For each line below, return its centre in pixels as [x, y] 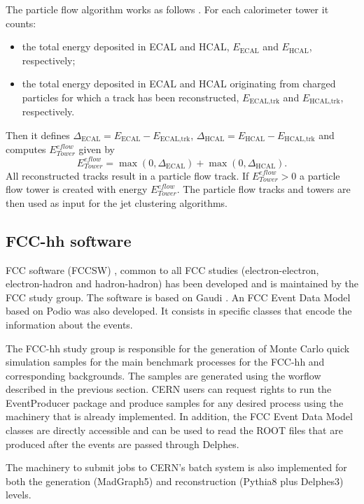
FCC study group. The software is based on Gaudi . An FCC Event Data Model [178, 297]
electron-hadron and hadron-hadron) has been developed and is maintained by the [182, 283]
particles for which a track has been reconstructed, [131, 97]
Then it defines [38, 135]
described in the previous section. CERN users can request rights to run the [169, 389]
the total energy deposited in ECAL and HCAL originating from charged [179, 84]
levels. [19, 495]
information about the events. [69, 324]
